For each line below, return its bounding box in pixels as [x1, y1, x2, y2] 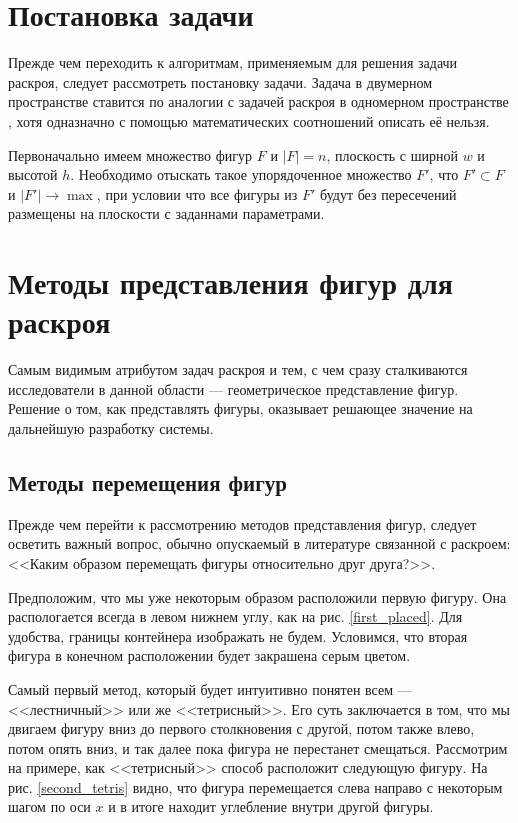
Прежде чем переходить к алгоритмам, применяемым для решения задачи [8, 52, 458, 73]
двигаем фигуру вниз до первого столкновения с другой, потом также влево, [8, 718, 475, 739]
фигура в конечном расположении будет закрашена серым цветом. [8, 645, 411, 666]
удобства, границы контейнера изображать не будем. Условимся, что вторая [8, 625, 468, 646]
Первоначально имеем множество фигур [8, 144, 253, 165]
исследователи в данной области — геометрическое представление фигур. [8, 378, 459, 399]
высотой [8, 164, 58, 185]
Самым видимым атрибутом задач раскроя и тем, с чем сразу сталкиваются [8, 359, 468, 380]
